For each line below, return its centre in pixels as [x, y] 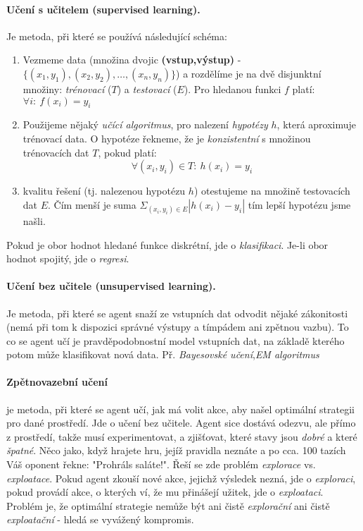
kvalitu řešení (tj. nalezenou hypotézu [104, 191]
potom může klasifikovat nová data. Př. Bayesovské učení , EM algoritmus [163, 354]
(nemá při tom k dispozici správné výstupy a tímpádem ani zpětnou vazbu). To [178, 327]
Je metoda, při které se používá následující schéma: [117, 36]
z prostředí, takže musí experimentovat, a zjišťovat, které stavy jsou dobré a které [182, 436]
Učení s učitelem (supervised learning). [103, 9]
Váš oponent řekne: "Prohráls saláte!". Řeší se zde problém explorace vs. [161, 464]
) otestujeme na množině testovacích [272, 191]
